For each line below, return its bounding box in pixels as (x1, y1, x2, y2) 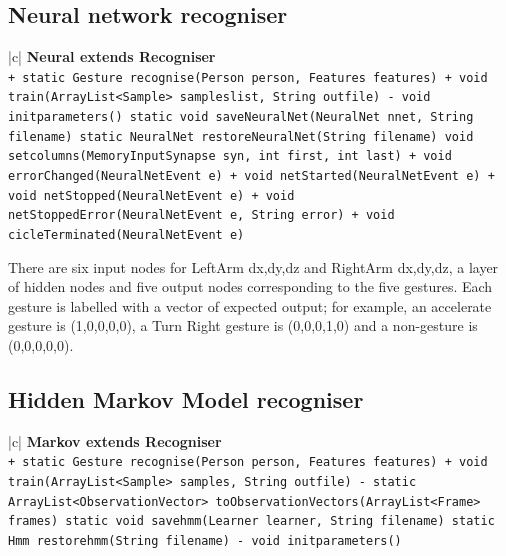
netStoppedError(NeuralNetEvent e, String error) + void (8, 208, 395, 223)
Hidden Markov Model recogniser (8, 384, 364, 415)
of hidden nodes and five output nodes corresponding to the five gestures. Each (8, 276, 493, 297)
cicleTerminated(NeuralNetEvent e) (8, 228, 245, 243)
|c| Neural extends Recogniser (8, 46, 216, 67)
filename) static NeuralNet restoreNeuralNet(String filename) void (8, 129, 474, 144)
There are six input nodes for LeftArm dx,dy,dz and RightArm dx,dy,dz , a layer (8, 256, 499, 277)
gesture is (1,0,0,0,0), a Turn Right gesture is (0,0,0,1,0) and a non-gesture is (8, 315, 478, 336)
